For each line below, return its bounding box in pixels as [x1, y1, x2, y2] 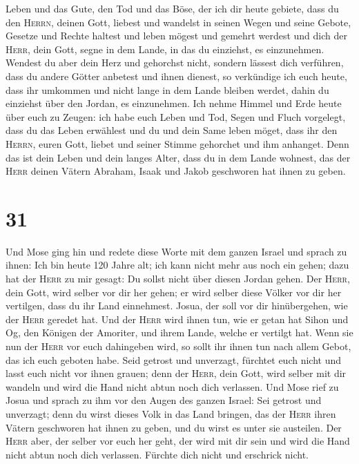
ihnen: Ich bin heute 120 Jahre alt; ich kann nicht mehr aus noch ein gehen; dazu [6, 258, 349, 272]
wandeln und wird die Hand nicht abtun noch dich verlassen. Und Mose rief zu [6, 379, 339, 394]
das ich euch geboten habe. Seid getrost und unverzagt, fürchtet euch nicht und [6, 352, 342, 367]
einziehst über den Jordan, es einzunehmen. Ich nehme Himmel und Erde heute [6, 96, 342, 110]
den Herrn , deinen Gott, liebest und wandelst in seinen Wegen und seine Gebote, [6, 14, 351, 29]
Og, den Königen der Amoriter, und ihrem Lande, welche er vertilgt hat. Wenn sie [6, 325, 353, 340]
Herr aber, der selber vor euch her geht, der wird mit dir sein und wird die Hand [6, 434, 350, 448]
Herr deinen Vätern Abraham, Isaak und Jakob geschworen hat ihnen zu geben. [6, 164, 346, 178]
